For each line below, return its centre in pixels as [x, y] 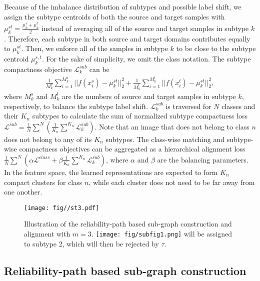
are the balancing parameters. [203, 159]
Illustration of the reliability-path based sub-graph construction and [128, 224]
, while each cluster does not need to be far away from [172, 182]
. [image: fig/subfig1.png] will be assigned [162, 233]
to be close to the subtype [216, 48]
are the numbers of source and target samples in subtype [149, 96]
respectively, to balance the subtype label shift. [76, 106]
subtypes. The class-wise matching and [165, 139]
